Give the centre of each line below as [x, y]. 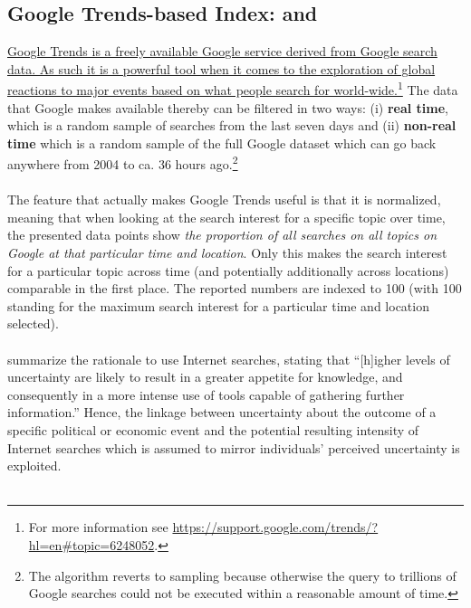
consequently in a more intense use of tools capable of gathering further [206, 394]
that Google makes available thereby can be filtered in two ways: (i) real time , [228, 107]
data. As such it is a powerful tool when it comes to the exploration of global [221, 68]
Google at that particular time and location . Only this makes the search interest [227, 253]
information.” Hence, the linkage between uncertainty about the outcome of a [222, 412]
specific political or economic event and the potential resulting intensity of [213, 429]
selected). [33, 323]
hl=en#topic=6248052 [91, 544]
